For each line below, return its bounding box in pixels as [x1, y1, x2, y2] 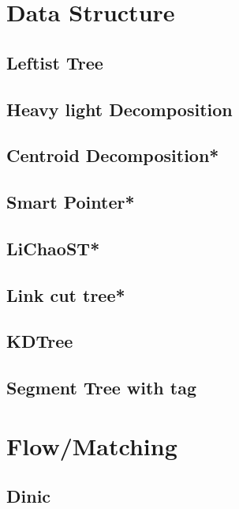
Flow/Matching [6, 429, 177, 462]
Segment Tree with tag [6, 375, 197, 400]
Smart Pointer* [6, 190, 135, 214]
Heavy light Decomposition [6, 96, 233, 121]
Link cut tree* [6, 282, 125, 307]
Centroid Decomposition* [6, 143, 219, 168]
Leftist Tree [6, 50, 103, 74]
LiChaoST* [6, 236, 100, 260]
